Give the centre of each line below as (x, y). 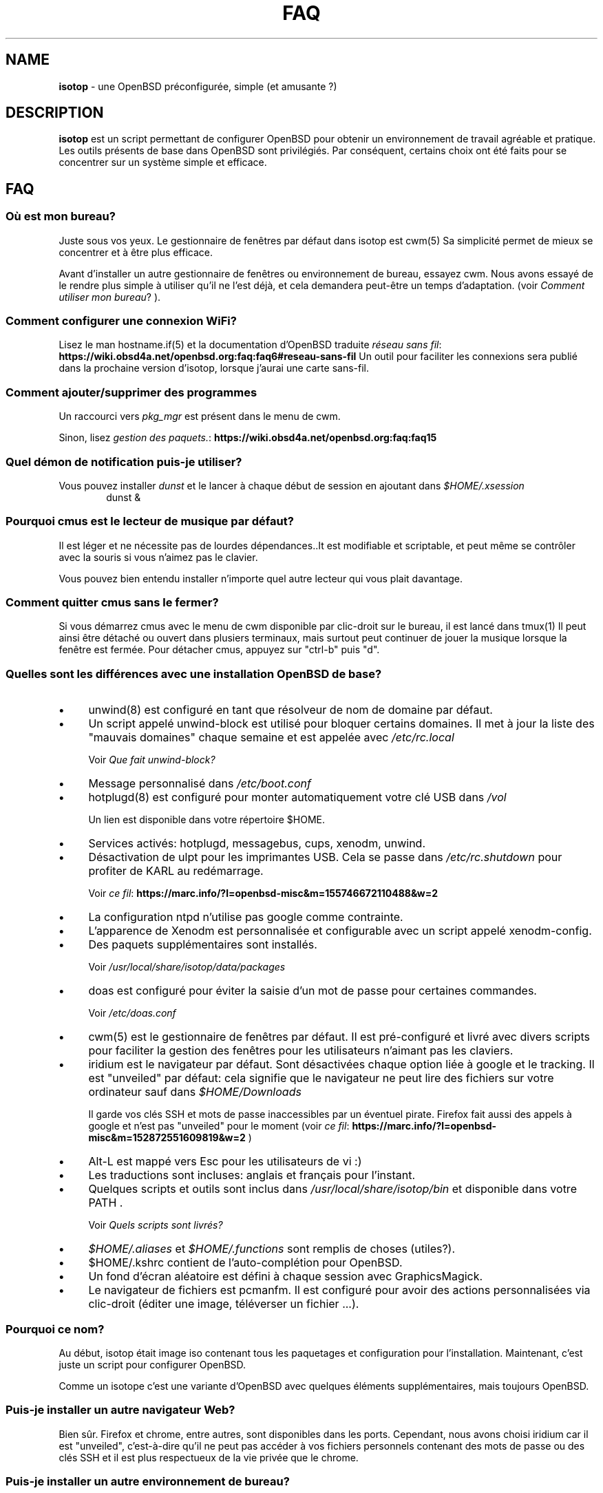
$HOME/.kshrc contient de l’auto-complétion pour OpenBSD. (245, 1263)
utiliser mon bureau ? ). (110, 297)
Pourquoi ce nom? (55, 1329)
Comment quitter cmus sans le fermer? (112, 603)
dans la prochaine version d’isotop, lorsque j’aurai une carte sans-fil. (214, 368)
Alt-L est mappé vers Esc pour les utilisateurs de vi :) (225, 1162)
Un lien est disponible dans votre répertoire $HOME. (207, 820)
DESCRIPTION (55, 113)
